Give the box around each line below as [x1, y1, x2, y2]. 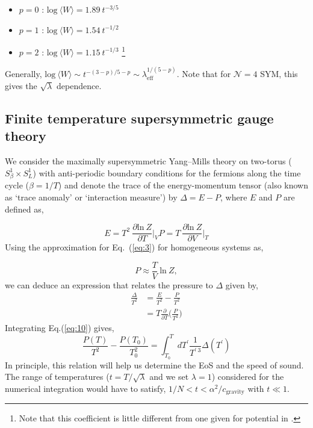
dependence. [57, 79, 102, 91]
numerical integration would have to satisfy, [5, 382, 166, 394]
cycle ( [5, 179, 29, 191]
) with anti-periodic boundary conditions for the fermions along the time [33, 166, 301, 179]
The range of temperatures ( [5, 370, 110, 383]
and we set [149, 370, 189, 383]
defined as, [5, 202, 44, 215]
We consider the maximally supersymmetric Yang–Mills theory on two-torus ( [5, 155, 292, 167]
